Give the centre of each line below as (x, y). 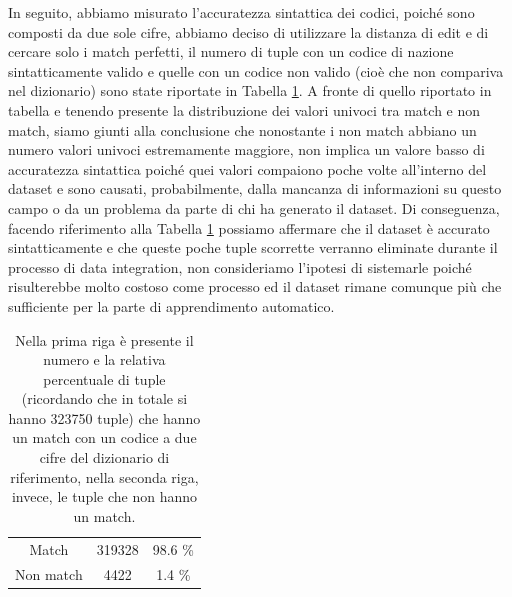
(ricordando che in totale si (104, 398)
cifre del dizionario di (104, 457)
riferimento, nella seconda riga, (104, 476)
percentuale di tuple (104, 378)
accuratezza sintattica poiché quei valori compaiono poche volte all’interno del (247, 168)
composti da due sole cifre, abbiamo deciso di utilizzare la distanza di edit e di (248, 31)
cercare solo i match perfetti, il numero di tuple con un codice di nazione (231, 51)
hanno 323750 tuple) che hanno (104, 417)
